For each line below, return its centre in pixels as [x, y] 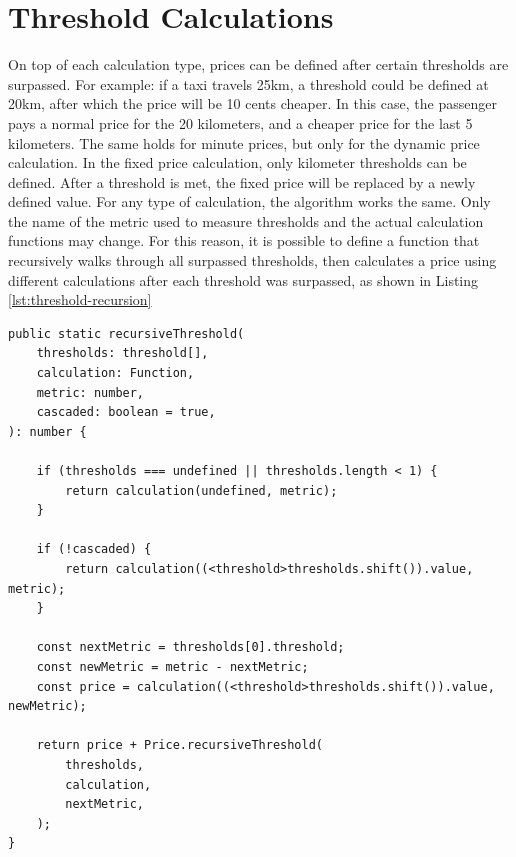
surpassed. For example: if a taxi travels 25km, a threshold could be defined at [248, 83]
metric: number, [90, 392]
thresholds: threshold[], [122, 353]
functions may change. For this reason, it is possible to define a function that [244, 240]
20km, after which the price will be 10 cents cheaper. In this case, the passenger [252, 103]
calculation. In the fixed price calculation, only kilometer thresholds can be [237, 162]
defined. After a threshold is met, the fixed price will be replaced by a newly [242, 181]
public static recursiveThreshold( [126, 333]
